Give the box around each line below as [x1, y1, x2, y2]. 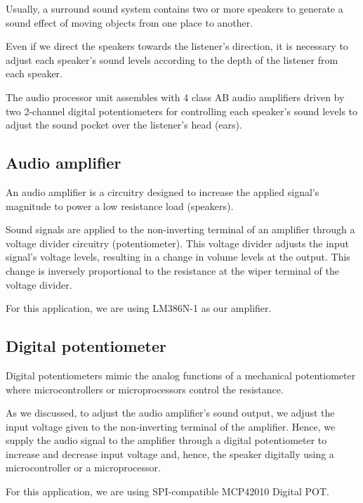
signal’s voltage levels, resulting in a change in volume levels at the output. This [6, 249, 350, 264]
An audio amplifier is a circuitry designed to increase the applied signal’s [6, 184, 319, 199]
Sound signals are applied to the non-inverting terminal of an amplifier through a [6, 222, 355, 237]
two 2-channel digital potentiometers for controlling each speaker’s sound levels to [6, 103, 358, 118]
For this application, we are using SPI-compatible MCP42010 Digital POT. [6, 484, 329, 499]
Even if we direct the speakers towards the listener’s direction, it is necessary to [6, 39, 348, 53]
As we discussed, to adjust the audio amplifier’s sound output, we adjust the [6, 405, 335, 420]
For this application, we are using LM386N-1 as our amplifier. [6, 301, 272, 315]
